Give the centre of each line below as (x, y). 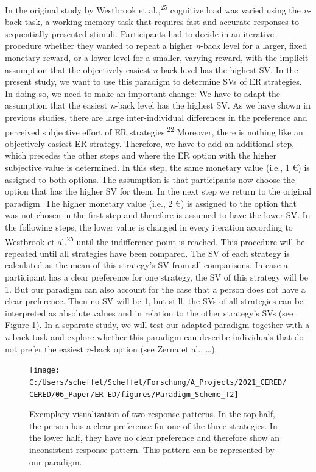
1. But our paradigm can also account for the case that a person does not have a (155, 289)
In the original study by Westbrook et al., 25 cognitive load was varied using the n (157, 9)
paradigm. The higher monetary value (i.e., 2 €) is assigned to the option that (151, 203)
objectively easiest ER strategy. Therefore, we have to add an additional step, (150, 143)
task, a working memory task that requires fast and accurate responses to (162, 22)
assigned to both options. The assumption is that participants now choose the (150, 179)
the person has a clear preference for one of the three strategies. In (153, 425)
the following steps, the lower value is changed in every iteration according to (149, 227)
